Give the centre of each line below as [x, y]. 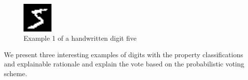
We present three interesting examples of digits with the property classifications [124, 54]
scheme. [16, 73]
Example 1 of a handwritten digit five [80, 38]
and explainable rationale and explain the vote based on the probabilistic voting [124, 64]
